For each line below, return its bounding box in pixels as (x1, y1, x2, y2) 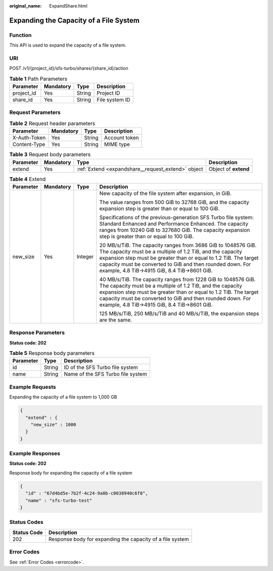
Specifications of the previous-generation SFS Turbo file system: (99, 214, 254, 221)
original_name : (9, 3, 42, 9)
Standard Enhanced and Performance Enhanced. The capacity (99, 220, 249, 227)
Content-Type (12, 141, 45, 148)
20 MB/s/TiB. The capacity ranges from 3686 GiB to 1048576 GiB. (99, 241, 257, 249)
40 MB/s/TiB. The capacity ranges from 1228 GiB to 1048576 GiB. (99, 276, 256, 283)
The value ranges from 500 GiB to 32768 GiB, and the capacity (99, 198, 250, 206)
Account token (104, 134, 139, 141)
